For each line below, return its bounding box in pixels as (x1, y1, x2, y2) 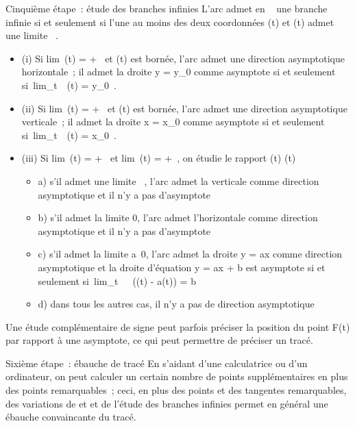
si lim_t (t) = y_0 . (21, 77, 117, 92)
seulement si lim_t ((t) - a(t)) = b (38, 273, 196, 288)
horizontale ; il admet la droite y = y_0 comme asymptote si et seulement (21, 64, 336, 79)
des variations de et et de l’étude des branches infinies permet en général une (5, 396, 328, 410)
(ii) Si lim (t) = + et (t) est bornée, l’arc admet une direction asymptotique (21, 101, 347, 115)
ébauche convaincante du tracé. (5, 410, 136, 424)
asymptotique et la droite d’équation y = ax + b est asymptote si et (38, 260, 326, 274)
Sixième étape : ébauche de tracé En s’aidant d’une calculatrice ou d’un (5, 355, 308, 370)
